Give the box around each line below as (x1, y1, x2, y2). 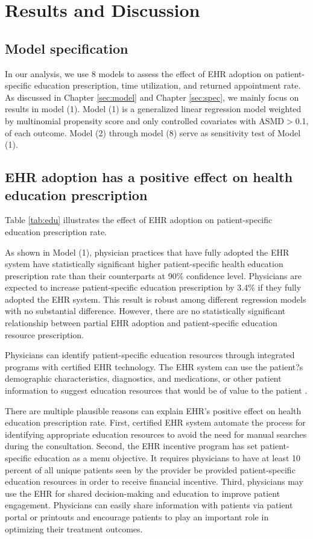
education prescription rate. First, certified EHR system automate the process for (5, 416, 306, 429)
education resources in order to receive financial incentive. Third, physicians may (5, 475, 303, 488)
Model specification (5, 39, 128, 57)
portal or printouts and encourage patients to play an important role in (5, 510, 269, 523)
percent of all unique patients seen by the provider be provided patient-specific (5, 463, 296, 476)
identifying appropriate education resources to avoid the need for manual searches (5, 427, 307, 440)
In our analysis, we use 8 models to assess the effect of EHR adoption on (5, 67, 273, 80)
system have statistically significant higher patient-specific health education (5, 257, 283, 270)
